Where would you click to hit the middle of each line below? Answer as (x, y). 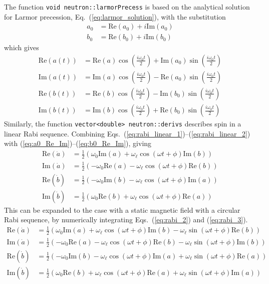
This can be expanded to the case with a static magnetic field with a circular (122, 209)
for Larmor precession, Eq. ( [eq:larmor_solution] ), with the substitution (115, 16)
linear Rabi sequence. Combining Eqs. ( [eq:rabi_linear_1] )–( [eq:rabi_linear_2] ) (127, 133)
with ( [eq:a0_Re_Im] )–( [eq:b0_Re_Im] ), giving (78, 143)
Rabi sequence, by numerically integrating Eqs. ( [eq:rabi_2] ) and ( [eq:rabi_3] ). (126, 220)
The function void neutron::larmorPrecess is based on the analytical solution (127, 7)
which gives (22, 47)
